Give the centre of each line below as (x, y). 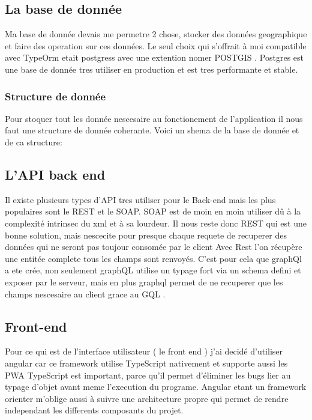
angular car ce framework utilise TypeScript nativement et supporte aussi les (146, 363)
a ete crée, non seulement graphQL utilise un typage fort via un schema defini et (153, 270)
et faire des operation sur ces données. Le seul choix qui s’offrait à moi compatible (156, 45)
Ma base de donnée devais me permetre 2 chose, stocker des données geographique (156, 34)
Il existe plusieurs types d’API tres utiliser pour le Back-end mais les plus (140, 199)
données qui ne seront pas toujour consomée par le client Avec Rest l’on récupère (154, 247)
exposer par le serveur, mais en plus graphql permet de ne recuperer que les (144, 282)
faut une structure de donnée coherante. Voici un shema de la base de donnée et (152, 130)
